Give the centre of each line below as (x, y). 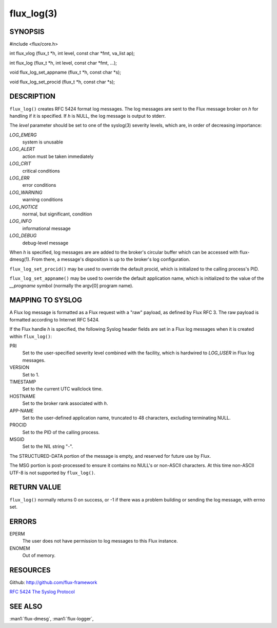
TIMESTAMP (23, 382)
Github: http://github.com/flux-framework (53, 582)
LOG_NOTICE (24, 207)
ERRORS (23, 521)
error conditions (39, 185)
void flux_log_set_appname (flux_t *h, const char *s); (65, 73)
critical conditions (41, 171)
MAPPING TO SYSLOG (46, 300)
